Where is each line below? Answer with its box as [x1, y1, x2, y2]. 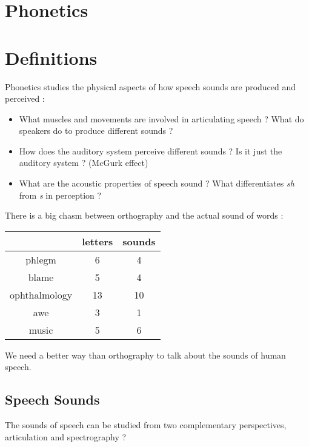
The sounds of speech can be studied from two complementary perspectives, [5, 419, 287, 431]
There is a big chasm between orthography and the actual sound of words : [5, 209, 284, 222]
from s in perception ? [19, 188, 102, 201]
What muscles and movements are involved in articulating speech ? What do [19, 112, 304, 125]
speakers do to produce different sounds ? [19, 124, 173, 137]
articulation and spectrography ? [5, 430, 127, 443]
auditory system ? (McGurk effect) [19, 156, 148, 169]
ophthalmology [10, 287, 73, 302]
